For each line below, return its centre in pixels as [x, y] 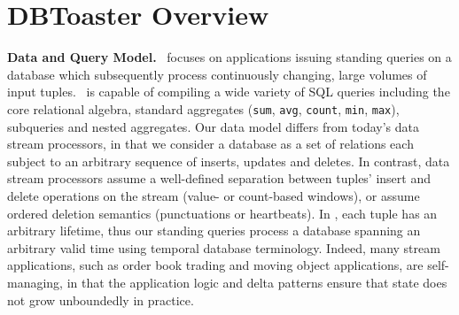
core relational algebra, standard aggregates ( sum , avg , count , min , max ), [203, 108]
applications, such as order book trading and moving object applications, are [215, 265]
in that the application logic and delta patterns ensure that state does [257, 282]
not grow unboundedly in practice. [101, 300]
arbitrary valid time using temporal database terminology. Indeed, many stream [224, 247]
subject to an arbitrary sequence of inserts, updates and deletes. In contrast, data [229, 161]
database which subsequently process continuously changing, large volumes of [217, 74]
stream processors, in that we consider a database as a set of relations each [210, 144]
